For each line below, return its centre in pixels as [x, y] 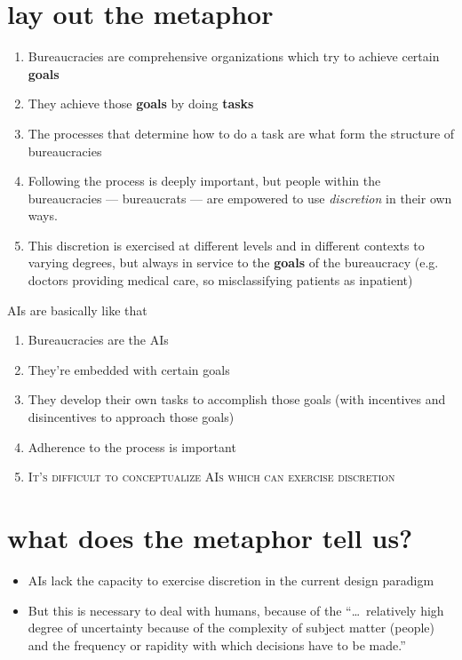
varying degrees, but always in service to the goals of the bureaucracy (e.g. [233, 262]
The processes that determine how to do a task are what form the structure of [241, 133]
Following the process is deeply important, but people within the [204, 181]
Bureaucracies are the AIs [98, 340]
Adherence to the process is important [132, 446]
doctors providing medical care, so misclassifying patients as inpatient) [220, 280]
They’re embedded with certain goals [129, 369]
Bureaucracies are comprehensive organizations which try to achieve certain [234, 56]
